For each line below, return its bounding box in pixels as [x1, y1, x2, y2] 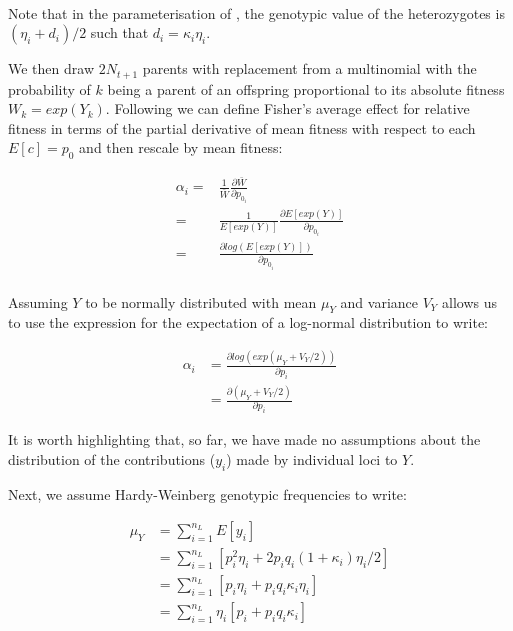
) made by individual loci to [226, 448, 398, 469]
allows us [442, 291, 497, 312]
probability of [8, 78, 91, 99]
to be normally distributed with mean [85, 291, 317, 312]
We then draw [8, 58, 94, 79]
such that [90, 22, 149, 43]
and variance [340, 291, 419, 312]
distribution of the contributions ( [8, 448, 216, 469]
